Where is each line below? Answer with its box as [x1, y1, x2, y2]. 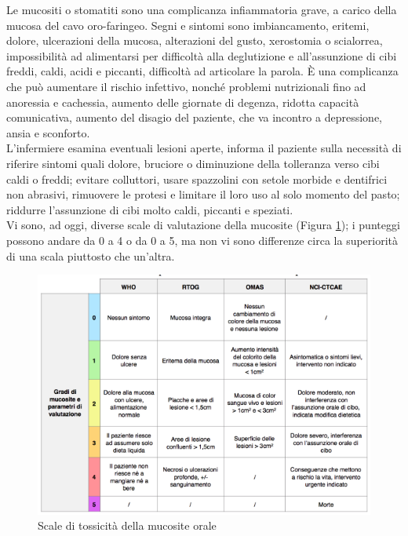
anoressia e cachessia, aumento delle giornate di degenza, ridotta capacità [6, 93, 359, 110]
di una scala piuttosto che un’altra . [6, 247, 175, 264]
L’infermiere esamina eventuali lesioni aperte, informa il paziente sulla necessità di [6, 140, 402, 156]
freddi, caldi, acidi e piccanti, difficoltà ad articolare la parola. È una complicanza [6, 63, 399, 79]
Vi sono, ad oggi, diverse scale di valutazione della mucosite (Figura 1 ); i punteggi [6, 217, 400, 233]
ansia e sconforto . [6, 124, 90, 140]
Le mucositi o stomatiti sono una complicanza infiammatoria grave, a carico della [6, 2, 397, 17]
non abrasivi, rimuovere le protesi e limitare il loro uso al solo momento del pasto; [6, 186, 400, 202]
